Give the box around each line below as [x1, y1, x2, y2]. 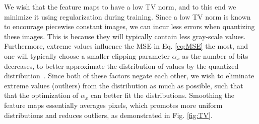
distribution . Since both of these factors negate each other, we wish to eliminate [4, 70, 254, 81]
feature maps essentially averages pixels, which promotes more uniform [4, 99, 223, 110]
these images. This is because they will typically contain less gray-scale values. [4, 31, 246, 41]
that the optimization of [4, 90, 79, 100]
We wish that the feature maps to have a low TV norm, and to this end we [4, 2, 236, 12]
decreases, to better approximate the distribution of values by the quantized [4, 60, 239, 71]
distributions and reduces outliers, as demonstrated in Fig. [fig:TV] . [4, 109, 213, 120]
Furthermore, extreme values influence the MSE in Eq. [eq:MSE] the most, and [4, 41, 248, 51]
